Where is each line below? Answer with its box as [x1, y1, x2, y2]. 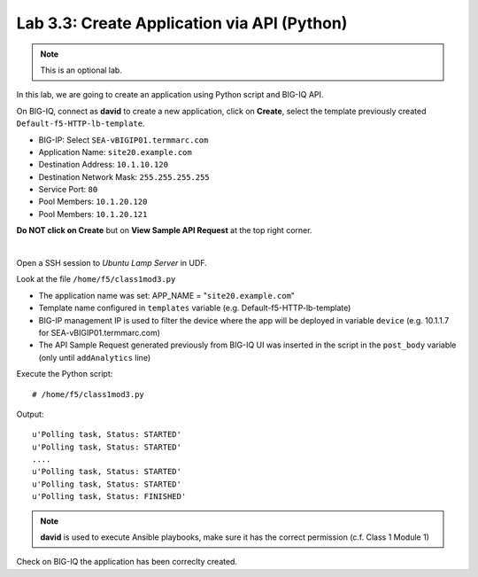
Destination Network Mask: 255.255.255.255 [38, 171, 210, 182]
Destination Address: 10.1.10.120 [38, 160, 168, 170]
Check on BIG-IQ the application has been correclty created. [16, 557, 238, 567]
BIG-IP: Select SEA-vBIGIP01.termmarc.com [38, 134, 209, 145]
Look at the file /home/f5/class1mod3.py [16, 274, 176, 285]
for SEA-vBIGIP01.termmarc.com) [38, 327, 161, 338]
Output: [16, 409, 44, 419]
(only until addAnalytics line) [38, 352, 150, 363]
